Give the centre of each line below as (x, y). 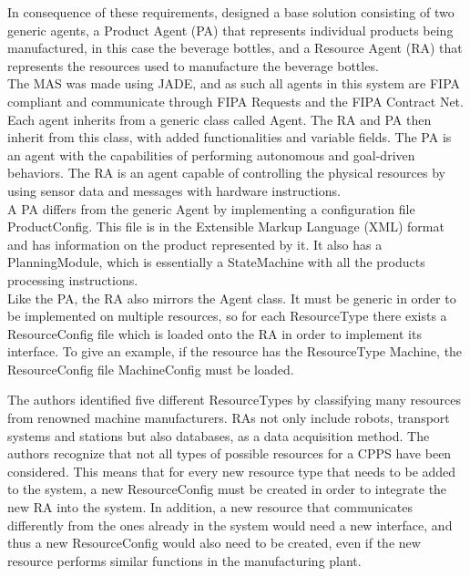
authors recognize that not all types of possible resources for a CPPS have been (230, 453)
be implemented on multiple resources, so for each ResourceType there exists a (227, 316)
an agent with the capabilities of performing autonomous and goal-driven (211, 154)
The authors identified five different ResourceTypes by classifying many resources (234, 400)
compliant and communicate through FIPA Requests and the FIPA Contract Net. (235, 101)
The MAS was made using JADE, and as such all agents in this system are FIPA (234, 83)
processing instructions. (73, 279)
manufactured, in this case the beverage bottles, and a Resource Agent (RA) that (235, 48)
